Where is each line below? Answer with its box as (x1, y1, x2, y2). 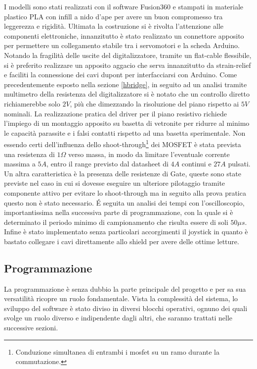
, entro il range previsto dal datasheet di (46, 158, 169, 169)
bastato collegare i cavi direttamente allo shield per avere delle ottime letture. (4, 236, 239, 246)
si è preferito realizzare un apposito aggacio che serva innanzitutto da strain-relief (4, 59, 251, 70)
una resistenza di (4, 149, 55, 159)
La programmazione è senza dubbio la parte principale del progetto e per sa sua (4, 283, 246, 294)
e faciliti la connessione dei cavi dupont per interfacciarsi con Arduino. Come (4, 69, 237, 80)
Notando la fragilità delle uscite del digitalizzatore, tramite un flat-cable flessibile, (4, 50, 252, 60)
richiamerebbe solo (4, 98, 60, 108)
